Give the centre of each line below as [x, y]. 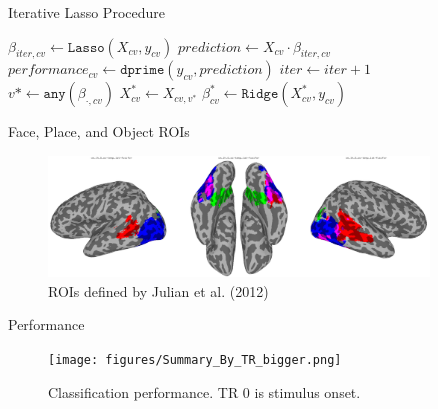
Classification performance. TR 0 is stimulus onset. [204, 391]
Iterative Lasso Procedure [86, 12]
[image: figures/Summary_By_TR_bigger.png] [195, 360]
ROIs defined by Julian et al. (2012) [158, 290]
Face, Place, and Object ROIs [99, 131]
